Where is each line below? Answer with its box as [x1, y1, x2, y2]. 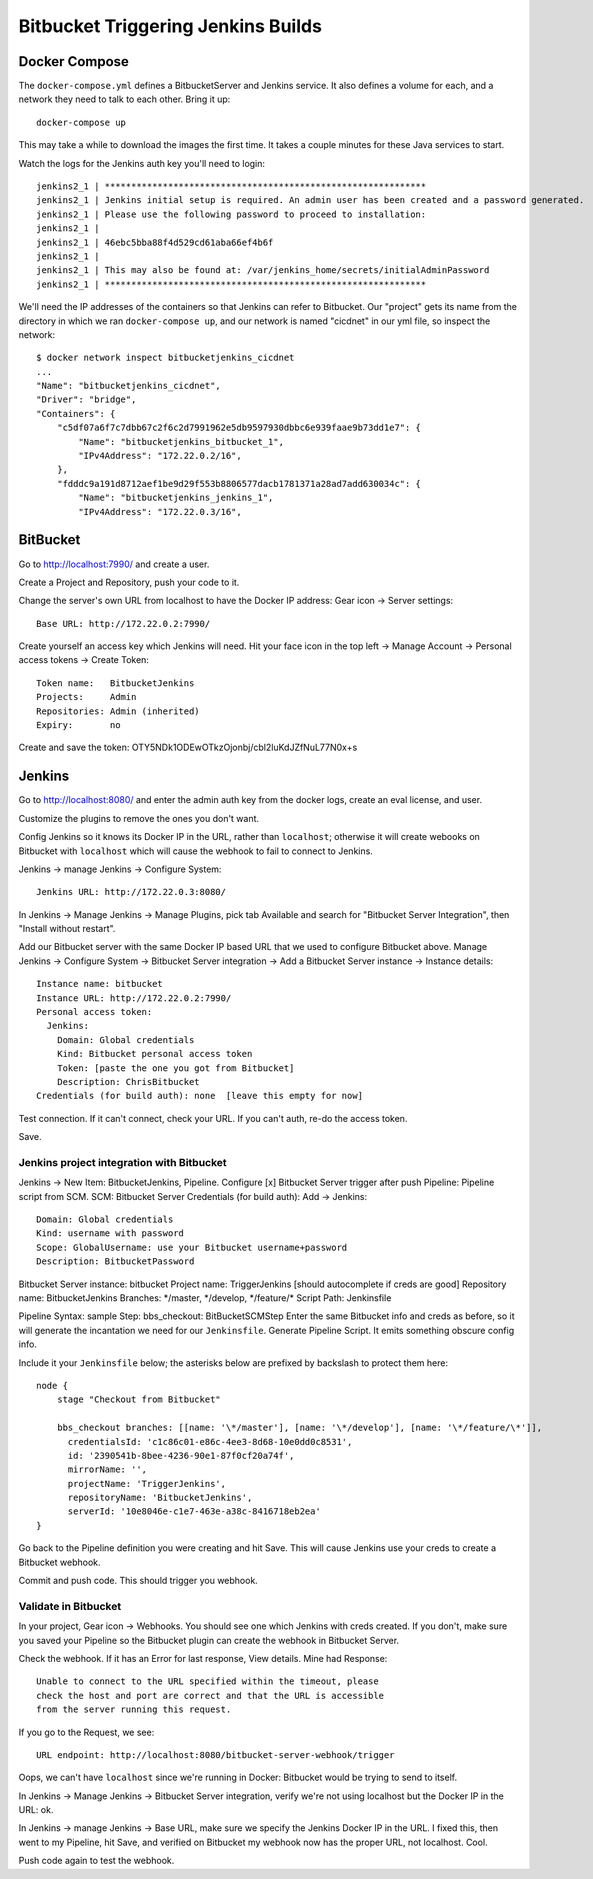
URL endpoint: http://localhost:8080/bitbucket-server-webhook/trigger [36, 1749, 395, 1760]
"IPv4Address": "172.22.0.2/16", [78, 450, 242, 462]
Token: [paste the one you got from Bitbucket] [56, 1062, 295, 1074]
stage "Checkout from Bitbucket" [56, 1394, 222, 1405]
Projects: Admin [36, 691, 137, 703]
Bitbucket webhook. [18, 1556, 101, 1568]
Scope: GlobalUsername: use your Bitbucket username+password [36, 1241, 348, 1253]
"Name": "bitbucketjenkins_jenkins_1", [78, 492, 274, 504]
